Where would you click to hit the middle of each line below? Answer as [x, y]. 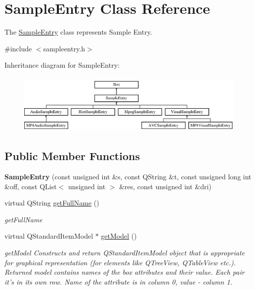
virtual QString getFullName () [52, 203]
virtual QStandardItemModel [49, 236]
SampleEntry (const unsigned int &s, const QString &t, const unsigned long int [128, 177]
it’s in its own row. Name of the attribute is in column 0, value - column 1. [118, 281]
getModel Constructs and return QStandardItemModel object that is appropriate [125, 253]
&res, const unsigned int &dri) [165, 186]
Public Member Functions [72, 156]
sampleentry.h [64, 48]
